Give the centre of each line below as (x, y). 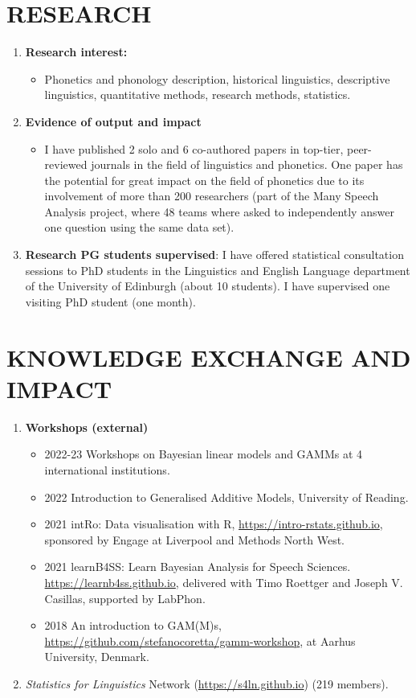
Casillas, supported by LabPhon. (125, 598)
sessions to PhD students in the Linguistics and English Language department (218, 270)
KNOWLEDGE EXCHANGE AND (209, 357)
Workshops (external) (87, 427)
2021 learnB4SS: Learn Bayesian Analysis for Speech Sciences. (198, 567)
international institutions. (107, 469)
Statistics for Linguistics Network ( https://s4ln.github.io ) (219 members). (207, 683)
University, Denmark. (97, 657)
